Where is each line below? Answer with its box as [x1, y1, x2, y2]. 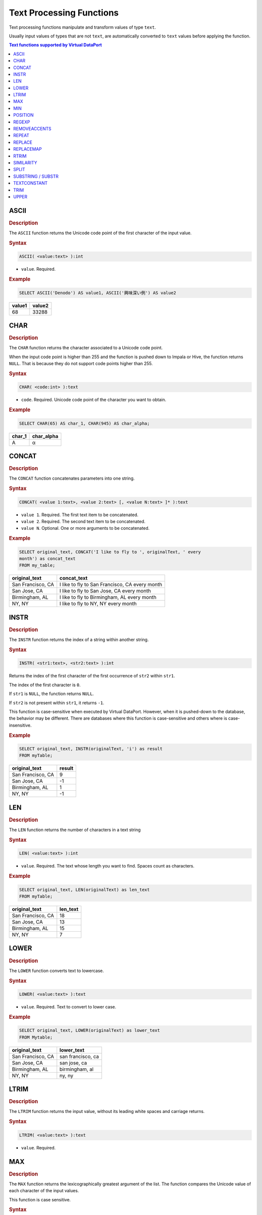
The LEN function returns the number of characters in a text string [9, 827, 141, 833]
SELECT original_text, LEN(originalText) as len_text [19, 887, 150, 892]
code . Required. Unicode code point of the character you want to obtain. [21, 397, 166, 403]
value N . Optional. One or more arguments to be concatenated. [21, 525, 150, 531]
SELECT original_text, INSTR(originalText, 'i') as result [19, 746, 163, 752]
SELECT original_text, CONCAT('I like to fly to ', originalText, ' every [19, 549, 201, 555]
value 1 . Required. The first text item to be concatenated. [21, 512, 139, 518]
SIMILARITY [13, 159, 37, 165]
